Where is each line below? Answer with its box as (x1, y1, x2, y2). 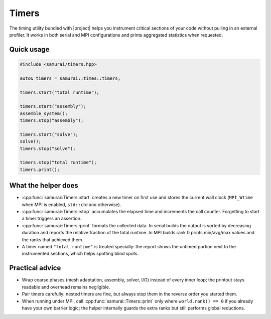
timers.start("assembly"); (20, 103, 86, 109)
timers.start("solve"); (20, 131, 79, 137)
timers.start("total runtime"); (20, 89, 100, 95)
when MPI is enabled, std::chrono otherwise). (22, 201, 121, 208)
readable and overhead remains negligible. (22, 284, 110, 290)
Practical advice (9, 264, 61, 272)
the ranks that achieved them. (22, 236, 84, 243)
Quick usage (9, 45, 50, 54)
